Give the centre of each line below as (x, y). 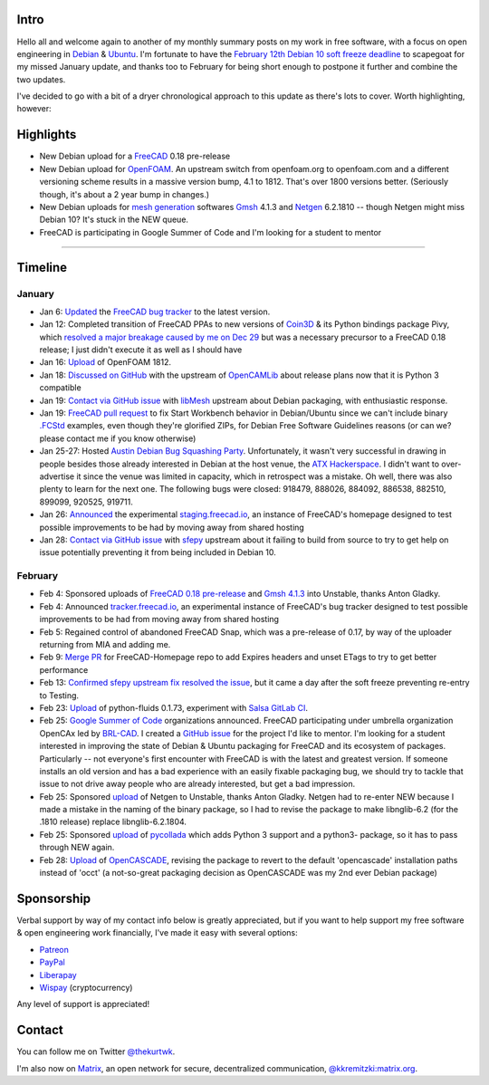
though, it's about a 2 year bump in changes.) (125, 194)
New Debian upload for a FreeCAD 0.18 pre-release (135, 156)
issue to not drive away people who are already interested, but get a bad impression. (197, 784)
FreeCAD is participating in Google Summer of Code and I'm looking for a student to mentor (211, 232)
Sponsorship (53, 898)
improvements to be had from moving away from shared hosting (159, 619)
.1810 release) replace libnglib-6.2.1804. (113, 822)
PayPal (52, 962)
